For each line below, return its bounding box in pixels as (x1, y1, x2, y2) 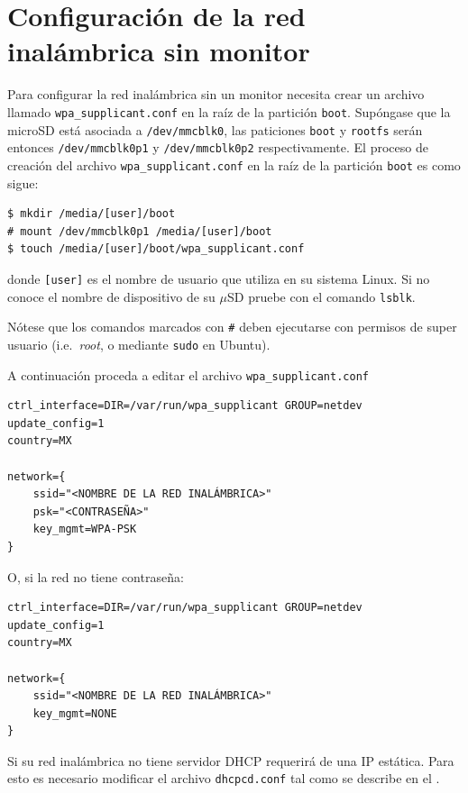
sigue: (7, 173, 39, 192)
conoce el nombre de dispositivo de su (7, 287, 216, 305)
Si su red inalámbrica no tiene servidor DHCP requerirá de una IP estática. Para (7, 751, 454, 770)
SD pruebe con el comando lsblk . (226, 287, 416, 305)
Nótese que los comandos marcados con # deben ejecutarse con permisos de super (7, 317, 457, 336)
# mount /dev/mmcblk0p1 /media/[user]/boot (7, 224, 272, 238)
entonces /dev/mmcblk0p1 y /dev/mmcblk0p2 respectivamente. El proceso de (7, 138, 428, 157)
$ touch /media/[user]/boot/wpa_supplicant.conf (7, 242, 305, 256)
